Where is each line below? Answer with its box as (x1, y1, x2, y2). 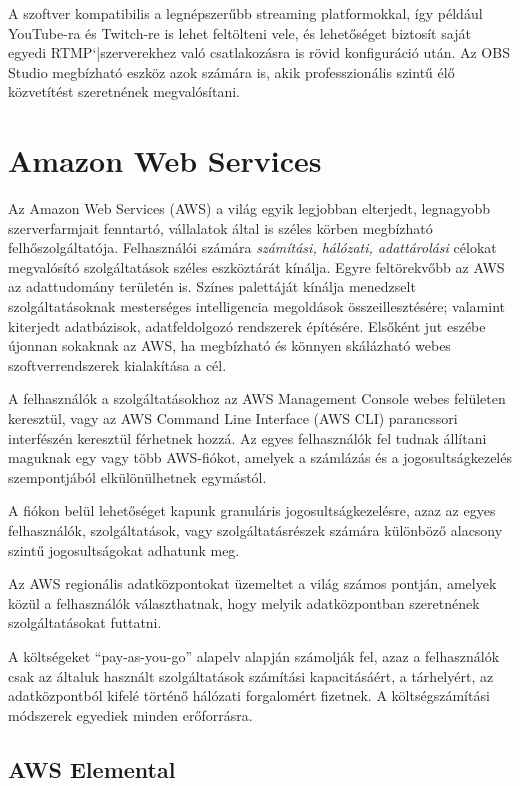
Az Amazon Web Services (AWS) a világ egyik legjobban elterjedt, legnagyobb (8, 198, 491, 219)
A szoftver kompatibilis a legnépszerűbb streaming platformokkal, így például (8, 3, 483, 23)
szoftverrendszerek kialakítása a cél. (8, 354, 227, 375)
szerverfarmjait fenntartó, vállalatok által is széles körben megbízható (8, 217, 433, 238)
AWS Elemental (8, 753, 176, 784)
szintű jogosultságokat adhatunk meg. (8, 539, 240, 560)
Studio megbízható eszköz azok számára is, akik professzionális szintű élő (8, 61, 455, 82)
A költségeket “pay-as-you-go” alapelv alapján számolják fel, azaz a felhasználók (8, 645, 500, 666)
